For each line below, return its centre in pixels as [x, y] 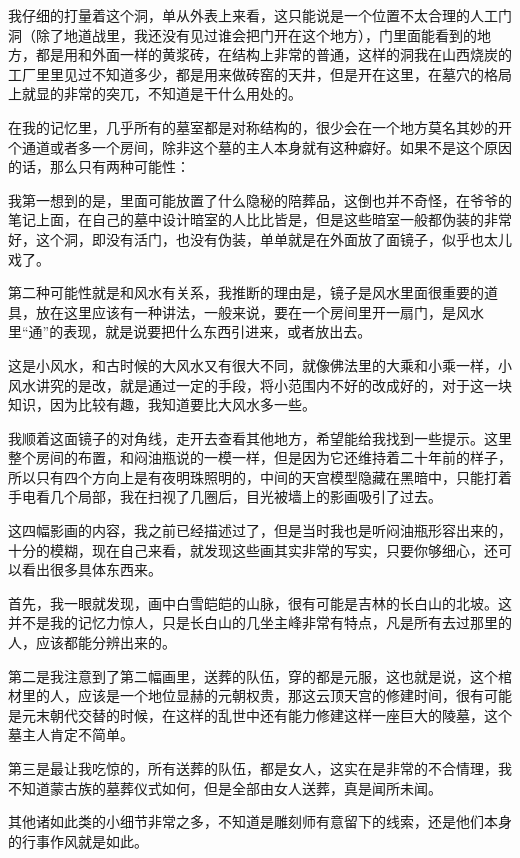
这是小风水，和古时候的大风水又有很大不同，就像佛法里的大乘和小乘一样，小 [260, 364]
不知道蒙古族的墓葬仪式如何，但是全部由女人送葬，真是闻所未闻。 [225, 787]
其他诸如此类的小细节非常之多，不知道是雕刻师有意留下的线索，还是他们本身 [260, 821]
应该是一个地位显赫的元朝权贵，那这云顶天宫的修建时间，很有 [280, 695]
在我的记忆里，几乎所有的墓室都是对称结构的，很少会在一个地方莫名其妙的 [253, 126]
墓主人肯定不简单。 [71, 734]
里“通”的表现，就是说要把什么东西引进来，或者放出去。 [190, 331]
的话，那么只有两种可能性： [99, 166]
